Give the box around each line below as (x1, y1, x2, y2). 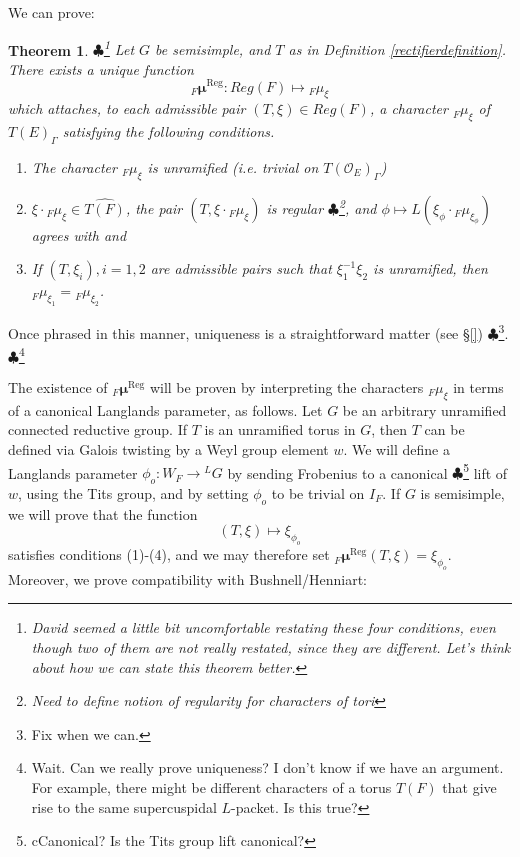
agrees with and (31, 224, 127, 245)
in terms (453, 376, 504, 397)
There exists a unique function (8, 58, 194, 79)
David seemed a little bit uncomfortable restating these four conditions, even (31, 617, 496, 638)
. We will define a (343, 438, 450, 459)
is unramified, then (373, 258, 488, 279)
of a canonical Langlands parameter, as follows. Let (8, 399, 323, 420)
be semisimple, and (155, 39, 271, 60)
